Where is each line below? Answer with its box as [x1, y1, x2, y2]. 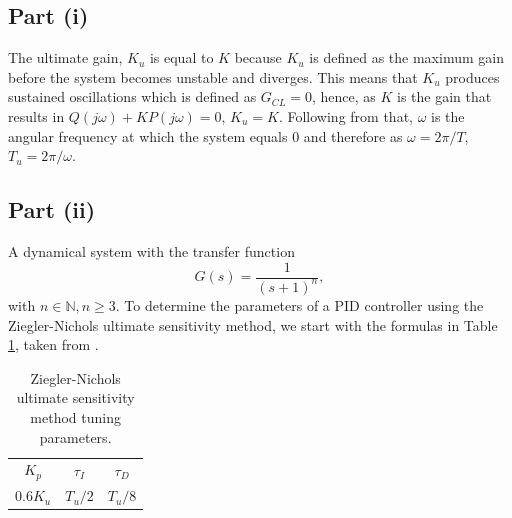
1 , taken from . [8, 334, 99, 355]
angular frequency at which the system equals [8, 125, 288, 146]
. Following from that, [278, 105, 413, 126]
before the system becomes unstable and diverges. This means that [8, 66, 418, 87]
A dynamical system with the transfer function [8, 240, 295, 261]
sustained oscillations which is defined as [8, 86, 257, 107]
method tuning [30, 406, 121, 427]
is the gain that [397, 86, 492, 107]
